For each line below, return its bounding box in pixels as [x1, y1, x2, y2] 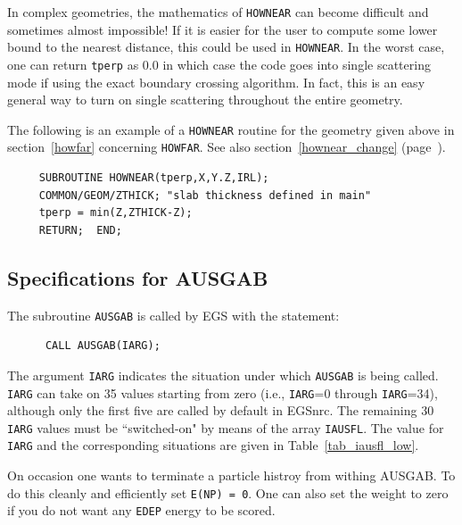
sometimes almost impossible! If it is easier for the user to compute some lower [7, 20, 438, 38]
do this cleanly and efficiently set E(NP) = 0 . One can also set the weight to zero [7, 483, 449, 502]
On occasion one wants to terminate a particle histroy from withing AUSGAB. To [7, 466, 456, 485]
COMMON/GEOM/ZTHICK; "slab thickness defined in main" [38, 188, 372, 202]
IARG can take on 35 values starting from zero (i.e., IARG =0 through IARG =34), [7, 383, 438, 402]
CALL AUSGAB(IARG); [45, 339, 161, 353]
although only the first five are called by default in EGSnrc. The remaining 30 [7, 401, 434, 420]
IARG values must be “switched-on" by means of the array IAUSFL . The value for [7, 418, 444, 437]
